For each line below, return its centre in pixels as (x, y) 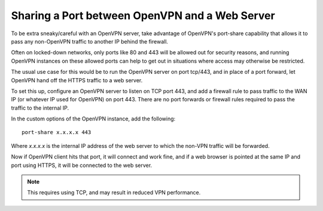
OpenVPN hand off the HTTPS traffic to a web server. (77, 80)
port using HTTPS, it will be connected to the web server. (82, 165)
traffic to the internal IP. (40, 108)
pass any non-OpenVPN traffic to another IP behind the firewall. (90, 41)
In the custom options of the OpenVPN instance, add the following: (93, 119)
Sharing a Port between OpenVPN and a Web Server (143, 15)
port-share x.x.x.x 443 (57, 132)
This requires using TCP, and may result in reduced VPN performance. (114, 193)
